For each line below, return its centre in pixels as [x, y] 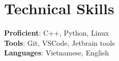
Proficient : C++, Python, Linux [57, 33]
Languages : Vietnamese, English [57, 53]
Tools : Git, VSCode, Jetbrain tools [59, 42]
